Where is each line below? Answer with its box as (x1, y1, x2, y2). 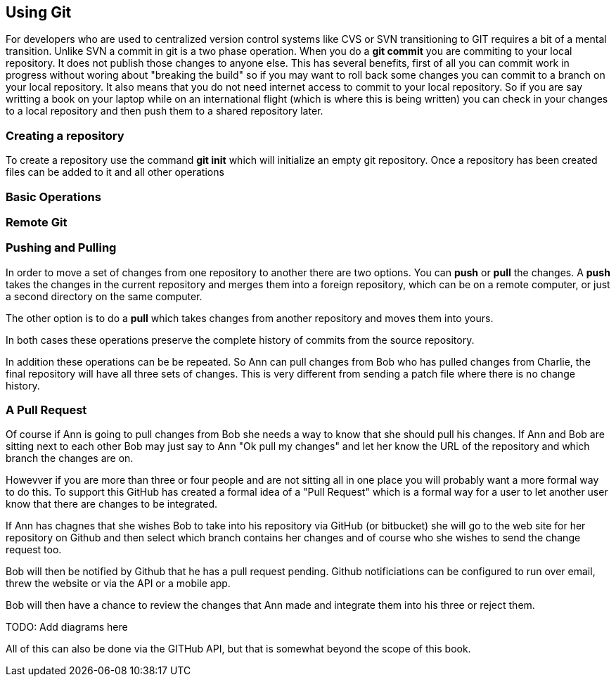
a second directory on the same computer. (6, 290, 203, 302)
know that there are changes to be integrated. (6, 498, 218, 510)
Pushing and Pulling (6, 240, 117, 255)
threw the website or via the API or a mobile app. (6, 577, 231, 590)
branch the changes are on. (6, 452, 134, 465)
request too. (6, 543, 62, 556)
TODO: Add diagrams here (6, 621, 128, 633)
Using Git (6, 4, 72, 21)
